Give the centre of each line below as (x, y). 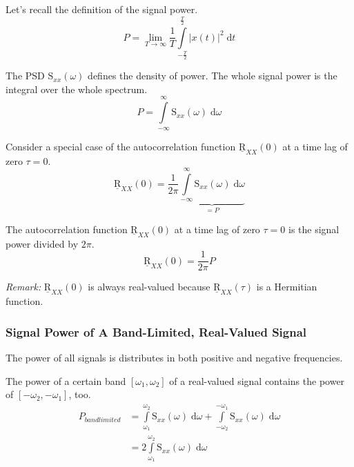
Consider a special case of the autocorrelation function (121, 146)
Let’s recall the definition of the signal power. (102, 9)
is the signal (314, 229)
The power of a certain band (66, 380)
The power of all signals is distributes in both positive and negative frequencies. (174, 358)
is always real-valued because (149, 287)
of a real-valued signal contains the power (257, 380)
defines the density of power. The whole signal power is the (213, 76)
